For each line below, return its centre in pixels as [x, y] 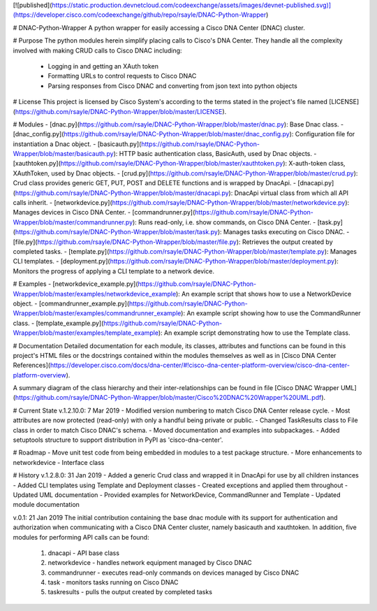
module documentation [46, 505]
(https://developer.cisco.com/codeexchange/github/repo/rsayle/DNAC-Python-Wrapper [140, 15]
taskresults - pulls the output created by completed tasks [130, 592]
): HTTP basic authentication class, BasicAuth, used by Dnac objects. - [215, 154]
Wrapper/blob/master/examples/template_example [86, 333]
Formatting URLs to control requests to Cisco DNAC [122, 76]
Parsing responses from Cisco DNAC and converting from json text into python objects [173, 86]
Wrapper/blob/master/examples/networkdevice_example [95, 294]
